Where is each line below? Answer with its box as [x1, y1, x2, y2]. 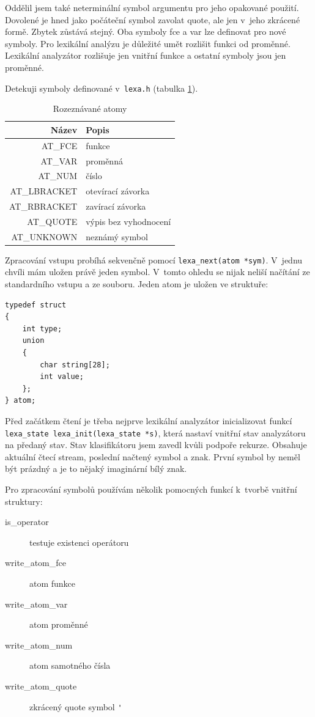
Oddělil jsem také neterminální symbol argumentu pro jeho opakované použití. [5, 1, 299, 13]
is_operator [5, 515, 49, 528]
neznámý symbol [86, 230, 148, 243]
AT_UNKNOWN [11, 230, 78, 243]
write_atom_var [5, 597, 68, 610]
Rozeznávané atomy [53, 102, 127, 115]
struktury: [5, 495, 43, 507]
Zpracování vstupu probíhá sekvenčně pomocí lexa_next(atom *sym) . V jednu [5, 253, 303, 266]
